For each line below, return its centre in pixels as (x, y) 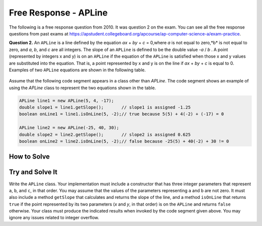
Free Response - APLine (58, 13)
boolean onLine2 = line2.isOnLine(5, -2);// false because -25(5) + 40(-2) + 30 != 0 (124, 141)
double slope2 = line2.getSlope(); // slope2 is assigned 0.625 (105, 134)
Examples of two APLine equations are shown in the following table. (77, 70)
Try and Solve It (33, 172)
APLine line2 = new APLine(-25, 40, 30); (69, 128)
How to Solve (29, 157)
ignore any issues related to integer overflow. (54, 218)
